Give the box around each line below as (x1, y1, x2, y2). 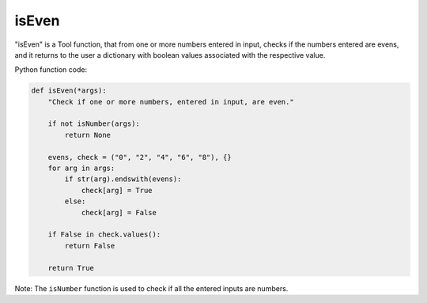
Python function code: (14, 65, 87, 74)
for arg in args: (47, 164, 115, 173)
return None (64, 131, 111, 139)
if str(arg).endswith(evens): (64, 175, 182, 184)
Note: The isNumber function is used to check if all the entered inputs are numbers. (14, 283, 289, 293)
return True (47, 263, 95, 272)
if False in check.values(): (47, 230, 161, 239)
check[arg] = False (81, 208, 157, 217)
